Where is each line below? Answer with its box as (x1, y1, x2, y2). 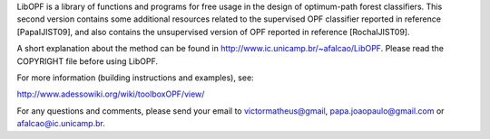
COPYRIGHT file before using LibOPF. (16, 55, 159, 67)
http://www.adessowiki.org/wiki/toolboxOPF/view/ (16, 88, 205, 99)
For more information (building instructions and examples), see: (16, 72, 254, 83)
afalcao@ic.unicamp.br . (16, 118, 106, 129)
